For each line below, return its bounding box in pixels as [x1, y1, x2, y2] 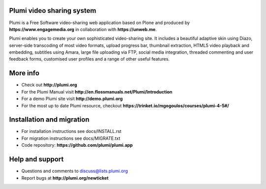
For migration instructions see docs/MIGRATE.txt [21, 135, 121, 141]
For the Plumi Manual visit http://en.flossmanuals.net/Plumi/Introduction [21, 89, 172, 94]
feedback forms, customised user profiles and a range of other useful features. [9, 56, 170, 62]
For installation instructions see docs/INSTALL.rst [21, 128, 122, 134]
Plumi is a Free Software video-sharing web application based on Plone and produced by [9, 20, 190, 26]
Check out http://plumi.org [21, 82, 77, 88]
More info [9, 69, 39, 77]
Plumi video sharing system [9, 6, 97, 15]
